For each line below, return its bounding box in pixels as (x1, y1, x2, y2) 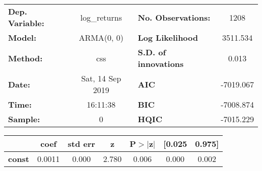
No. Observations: (138, 11, 211, 23)
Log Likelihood (138, 32, 199, 43)
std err (68, 138, 95, 149)
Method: (8, 52, 43, 64)
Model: (8, 32, 37, 43)
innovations (138, 58, 184, 69)
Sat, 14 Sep (81, 72, 121, 84)
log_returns (80, 11, 122, 23)
